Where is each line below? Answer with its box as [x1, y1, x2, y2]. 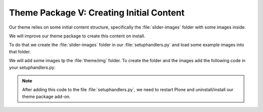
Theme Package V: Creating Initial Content [9, 7, 185, 18]
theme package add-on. [22, 94, 71, 99]
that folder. [9, 48, 31, 54]
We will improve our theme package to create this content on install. [9, 33, 146, 39]
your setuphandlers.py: [9, 64, 56, 70]
